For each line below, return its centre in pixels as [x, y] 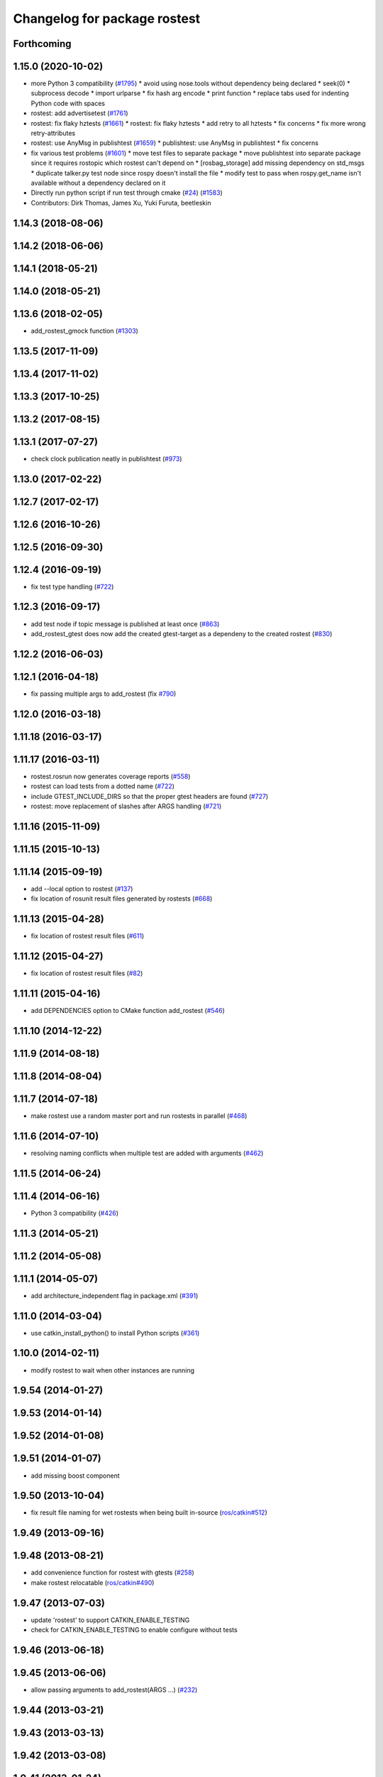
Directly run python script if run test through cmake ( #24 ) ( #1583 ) [127, 193]
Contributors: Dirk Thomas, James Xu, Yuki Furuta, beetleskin [121, 203]
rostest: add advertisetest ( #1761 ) [79, 113]
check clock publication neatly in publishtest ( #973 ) [106, 458]
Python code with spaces [68, 103]
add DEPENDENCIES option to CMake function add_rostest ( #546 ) [128, 1011]
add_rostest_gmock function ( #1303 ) [84, 331]
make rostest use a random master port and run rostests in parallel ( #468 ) [139, 1116]
